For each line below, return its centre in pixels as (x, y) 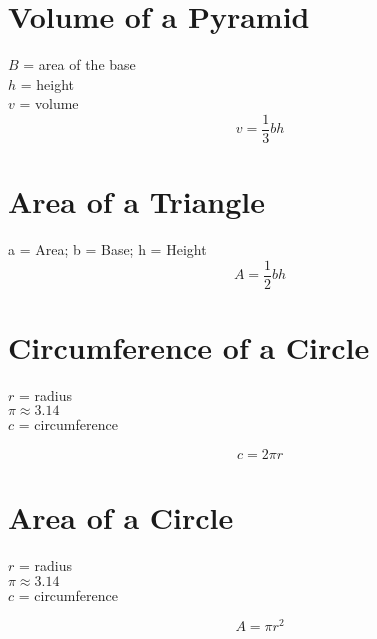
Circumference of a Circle (189, 346)
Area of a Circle (121, 517)
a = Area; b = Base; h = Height (107, 249)
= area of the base (79, 64)
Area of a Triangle (137, 201)
